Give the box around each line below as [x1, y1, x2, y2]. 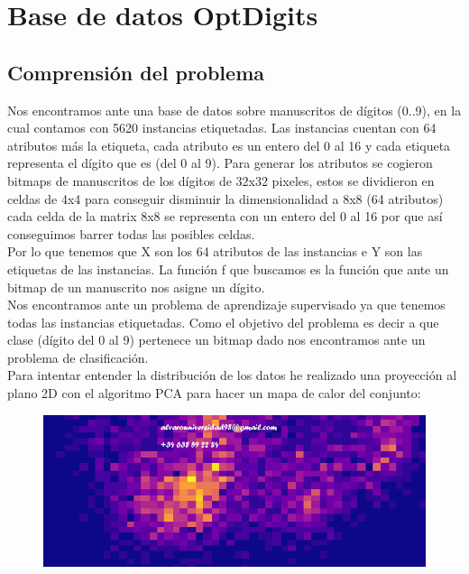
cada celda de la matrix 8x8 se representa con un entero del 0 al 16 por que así [7, 207, 443, 226]
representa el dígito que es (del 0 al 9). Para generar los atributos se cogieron [7, 153, 433, 172]
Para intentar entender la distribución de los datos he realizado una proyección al [7, 366, 457, 384]
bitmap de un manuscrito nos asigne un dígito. [7, 277, 265, 296]
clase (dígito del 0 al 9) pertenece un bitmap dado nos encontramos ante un [7, 330, 426, 349]
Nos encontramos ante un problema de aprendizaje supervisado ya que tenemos [7, 295, 446, 314]
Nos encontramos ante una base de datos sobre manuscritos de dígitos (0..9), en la [7, 100, 462, 119]
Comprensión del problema [7, 58, 264, 86]
